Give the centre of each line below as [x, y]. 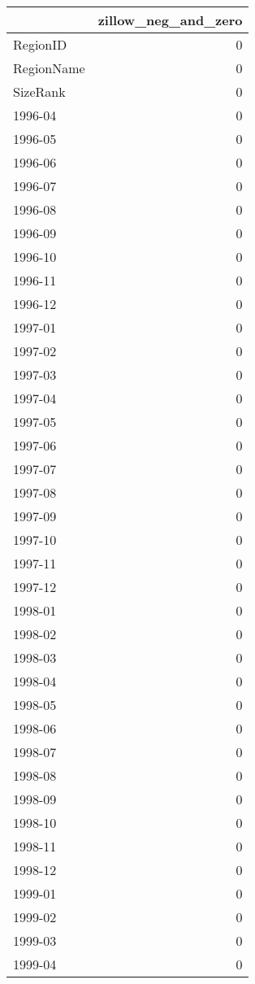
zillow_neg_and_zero [170, 20]
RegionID [40, 44]
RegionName [49, 68]
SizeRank [39, 91]
